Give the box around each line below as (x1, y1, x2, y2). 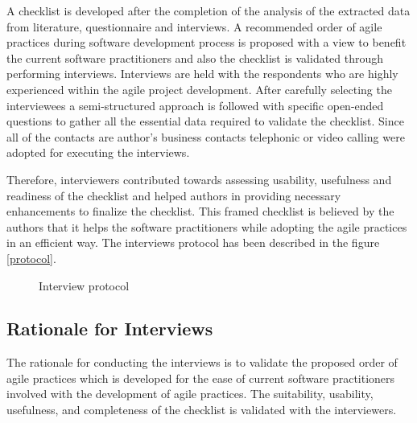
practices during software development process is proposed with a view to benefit (6, 34, 407, 51)
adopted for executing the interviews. (6, 144, 190, 161)
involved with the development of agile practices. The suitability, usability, (6, 385, 374, 402)
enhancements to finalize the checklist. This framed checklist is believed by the (6, 203, 394, 220)
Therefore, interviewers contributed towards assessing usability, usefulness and (6, 170, 392, 187)
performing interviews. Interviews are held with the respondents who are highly (6, 65, 398, 82)
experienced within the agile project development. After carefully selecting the (6, 80, 392, 97)
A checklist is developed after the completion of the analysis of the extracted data (6, 2, 411, 18)
